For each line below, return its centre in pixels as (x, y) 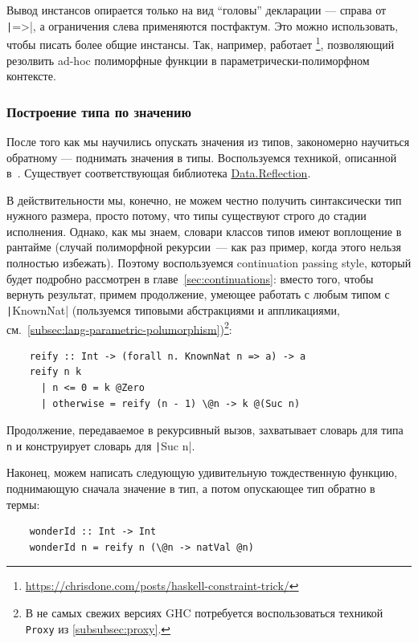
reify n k (55, 372)
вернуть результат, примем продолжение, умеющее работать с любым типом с (198, 294)
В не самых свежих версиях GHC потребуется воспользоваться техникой (204, 612)
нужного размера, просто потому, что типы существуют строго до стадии (186, 216)
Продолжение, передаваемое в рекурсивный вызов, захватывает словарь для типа (205, 430)
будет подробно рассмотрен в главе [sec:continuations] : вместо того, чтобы (190, 278)
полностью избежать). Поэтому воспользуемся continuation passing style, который (209, 263)
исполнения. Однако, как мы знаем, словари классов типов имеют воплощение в (204, 231)
